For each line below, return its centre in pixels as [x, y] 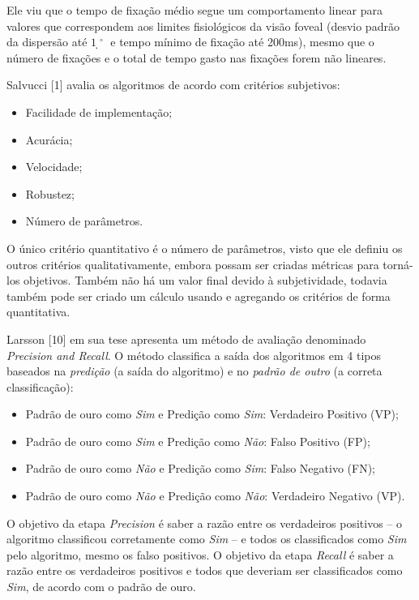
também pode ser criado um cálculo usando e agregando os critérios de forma [199, 296]
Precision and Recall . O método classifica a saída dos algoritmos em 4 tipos [194, 355]
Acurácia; [49, 139]
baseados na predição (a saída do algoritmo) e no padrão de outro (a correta [195, 371]
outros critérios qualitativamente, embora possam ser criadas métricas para [193, 264]
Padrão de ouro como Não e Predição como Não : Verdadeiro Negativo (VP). [215, 496]
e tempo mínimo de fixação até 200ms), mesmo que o [242, 42]
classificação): [40, 386]
